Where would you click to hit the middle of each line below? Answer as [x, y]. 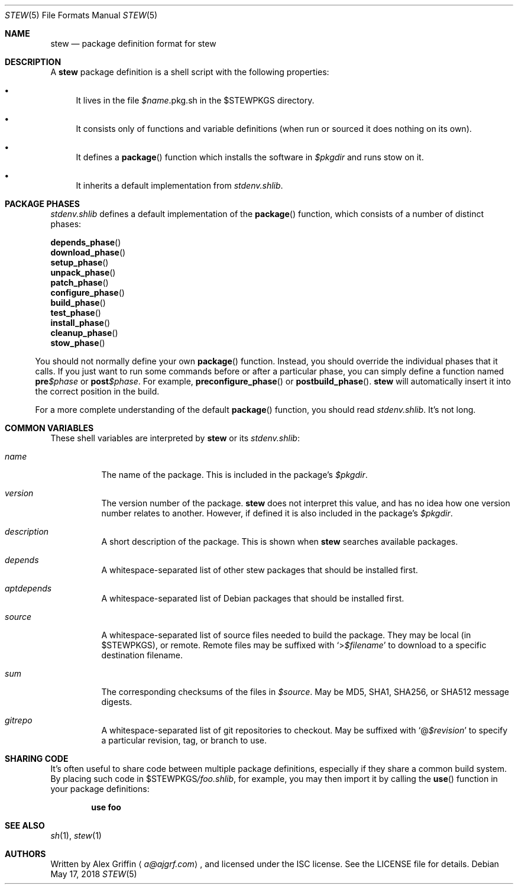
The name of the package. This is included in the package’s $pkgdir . [234, 475]
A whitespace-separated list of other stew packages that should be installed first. [260, 570]
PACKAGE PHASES [42, 204]
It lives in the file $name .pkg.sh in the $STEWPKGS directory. [195, 100]
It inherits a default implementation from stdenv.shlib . [179, 185]
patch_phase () [80, 282]
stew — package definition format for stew [133, 43]
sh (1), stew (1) [76, 835]
